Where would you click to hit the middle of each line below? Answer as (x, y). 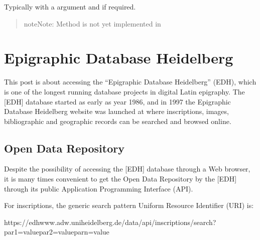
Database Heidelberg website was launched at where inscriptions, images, (116, 111)
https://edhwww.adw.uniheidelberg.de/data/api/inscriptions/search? (110, 222)
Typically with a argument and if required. (70, 6)
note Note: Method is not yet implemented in (92, 23)
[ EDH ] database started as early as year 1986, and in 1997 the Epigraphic (117, 101)
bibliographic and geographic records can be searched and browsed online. (118, 121)
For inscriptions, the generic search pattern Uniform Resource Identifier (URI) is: (129, 205)
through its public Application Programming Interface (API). (99, 188)
